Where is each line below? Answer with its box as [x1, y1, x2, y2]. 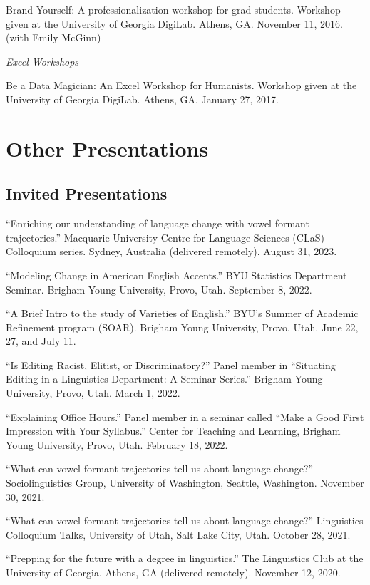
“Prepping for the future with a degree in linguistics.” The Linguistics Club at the [6, 551, 364, 566]
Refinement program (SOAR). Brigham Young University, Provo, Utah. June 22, [6, 319, 359, 334]
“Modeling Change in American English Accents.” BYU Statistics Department [6, 267, 347, 282]
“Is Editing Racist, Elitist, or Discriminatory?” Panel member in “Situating [6, 357, 336, 372]
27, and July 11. [6, 333, 76, 348]
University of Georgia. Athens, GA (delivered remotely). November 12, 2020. [6, 565, 341, 580]
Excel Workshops [6, 53, 79, 68]
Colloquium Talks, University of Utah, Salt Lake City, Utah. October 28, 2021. [6, 527, 351, 542]
